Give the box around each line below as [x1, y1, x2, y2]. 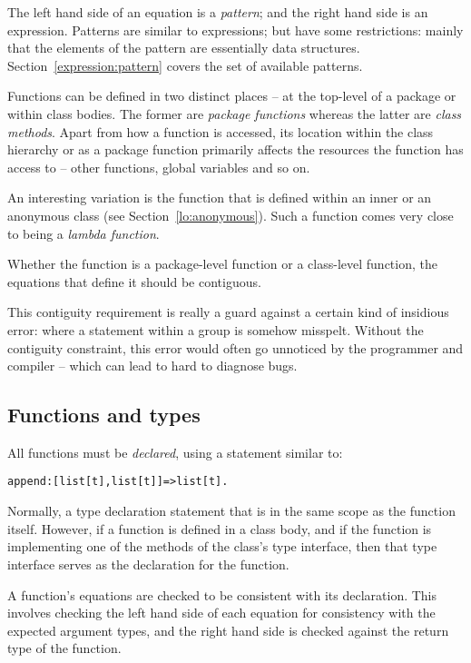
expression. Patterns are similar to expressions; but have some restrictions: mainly [7, 20, 464, 39]
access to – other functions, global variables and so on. [7, 157, 310, 176]
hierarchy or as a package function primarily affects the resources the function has [7, 140, 464, 159]
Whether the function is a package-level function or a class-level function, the [7, 254, 437, 273]
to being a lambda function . [7, 223, 160, 242]
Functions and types [7, 401, 201, 429]
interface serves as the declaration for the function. [7, 554, 289, 573]
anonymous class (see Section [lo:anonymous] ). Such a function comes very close [7, 205, 454, 224]
